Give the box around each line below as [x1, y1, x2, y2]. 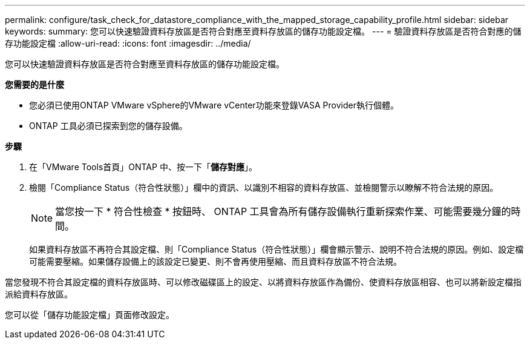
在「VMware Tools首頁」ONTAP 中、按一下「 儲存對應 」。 [29, 162, 257, 172]
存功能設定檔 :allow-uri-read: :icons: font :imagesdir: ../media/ [5, 38, 251, 48]
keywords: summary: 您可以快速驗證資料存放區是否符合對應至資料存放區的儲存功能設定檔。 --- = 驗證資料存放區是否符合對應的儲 [5, 26, 522, 36]
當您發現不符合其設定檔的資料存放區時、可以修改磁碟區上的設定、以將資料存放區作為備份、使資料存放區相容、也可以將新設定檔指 [5, 277, 522, 287]
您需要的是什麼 [5, 79, 64, 90]
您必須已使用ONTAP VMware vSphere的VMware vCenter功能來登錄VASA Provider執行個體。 [29, 100, 399, 110]
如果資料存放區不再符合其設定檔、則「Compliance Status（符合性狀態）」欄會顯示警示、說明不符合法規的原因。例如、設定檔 [29, 244, 524, 254]
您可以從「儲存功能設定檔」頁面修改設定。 [5, 309, 174, 320]
